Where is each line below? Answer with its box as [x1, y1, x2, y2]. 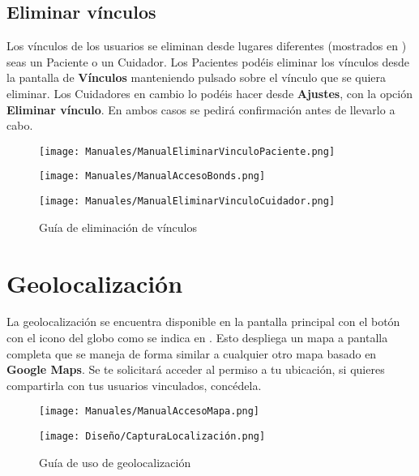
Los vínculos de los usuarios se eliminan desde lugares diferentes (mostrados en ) [6, 37, 407, 54]
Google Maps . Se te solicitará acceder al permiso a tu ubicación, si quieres [6, 361, 385, 378]
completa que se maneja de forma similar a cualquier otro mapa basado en [6, 345, 377, 362]
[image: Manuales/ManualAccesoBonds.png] [39, 170, 266, 182]
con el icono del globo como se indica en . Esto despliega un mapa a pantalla [6, 329, 388, 346]
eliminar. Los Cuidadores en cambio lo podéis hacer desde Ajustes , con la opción [6, 84, 413, 101]
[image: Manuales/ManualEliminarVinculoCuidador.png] [39, 195, 336, 208]
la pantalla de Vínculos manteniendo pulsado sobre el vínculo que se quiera [6, 69, 387, 86]
